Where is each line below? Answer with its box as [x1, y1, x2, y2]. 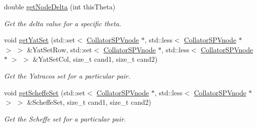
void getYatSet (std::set [4, 35, 76, 45]
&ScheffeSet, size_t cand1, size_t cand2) [27, 97, 151, 107]
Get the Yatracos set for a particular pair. [4, 70, 130, 81]
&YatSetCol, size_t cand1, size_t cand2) [33, 54, 158, 64]
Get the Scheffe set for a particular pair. [4, 113, 126, 124]
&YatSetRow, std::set [27, 44, 92, 54]
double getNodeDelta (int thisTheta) [4, 1, 116, 11]
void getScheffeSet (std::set [4, 87, 86, 97]
